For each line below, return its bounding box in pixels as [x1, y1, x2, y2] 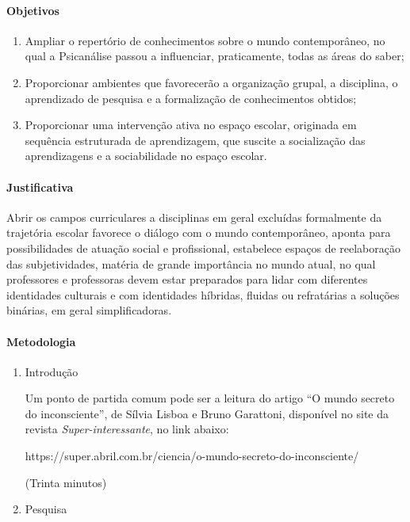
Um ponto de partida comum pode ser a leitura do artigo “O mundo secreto [25, 390, 395, 406]
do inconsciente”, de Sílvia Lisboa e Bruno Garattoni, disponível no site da [25, 405, 389, 421]
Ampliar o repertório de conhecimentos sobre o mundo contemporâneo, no [25, 32, 385, 48]
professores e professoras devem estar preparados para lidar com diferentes [6, 271, 368, 288]
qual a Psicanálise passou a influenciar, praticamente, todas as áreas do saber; [25, 48, 404, 64]
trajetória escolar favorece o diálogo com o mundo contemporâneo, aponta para [6, 224, 391, 241]
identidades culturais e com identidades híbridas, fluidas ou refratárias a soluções [6, 286, 400, 303]
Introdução [25, 363, 79, 379]
